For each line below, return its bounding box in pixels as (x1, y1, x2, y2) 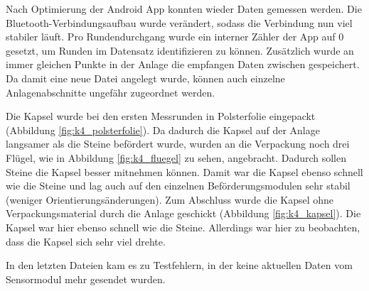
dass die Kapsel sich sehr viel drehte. (6, 234, 166, 248)
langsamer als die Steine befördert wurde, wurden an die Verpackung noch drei (6, 136, 350, 151)
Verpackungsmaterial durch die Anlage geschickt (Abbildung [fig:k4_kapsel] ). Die (6, 206, 361, 221)
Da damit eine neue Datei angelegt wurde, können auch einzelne (6, 70, 285, 85)
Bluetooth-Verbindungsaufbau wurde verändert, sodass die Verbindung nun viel (6, 15, 353, 30)
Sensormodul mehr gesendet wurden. (6, 271, 166, 286)
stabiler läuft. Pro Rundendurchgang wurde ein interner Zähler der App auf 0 (6, 29, 344, 44)
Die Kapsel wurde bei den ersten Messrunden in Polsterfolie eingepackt (6, 109, 316, 123)
